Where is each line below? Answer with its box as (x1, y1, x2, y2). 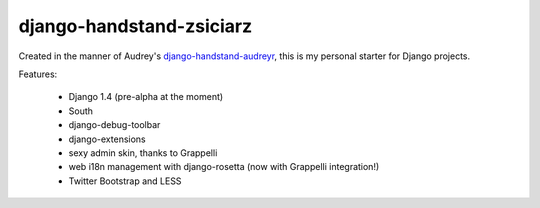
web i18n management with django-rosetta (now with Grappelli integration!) (68, 161, 380, 173)
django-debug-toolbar (68, 119, 161, 131)
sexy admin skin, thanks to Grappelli (68, 146, 218, 159)
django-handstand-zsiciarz (18, 15, 253, 37)
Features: (18, 68, 58, 80)
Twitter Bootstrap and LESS (68, 175, 182, 187)
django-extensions (68, 133, 146, 145)
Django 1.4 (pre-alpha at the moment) (68, 91, 224, 103)
